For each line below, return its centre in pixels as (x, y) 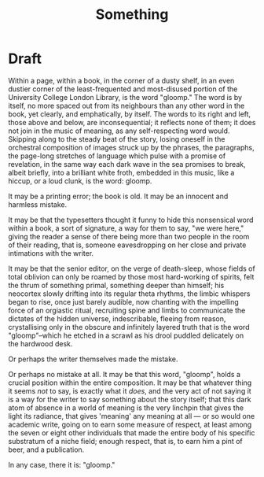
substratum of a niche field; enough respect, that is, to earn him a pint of (126, 441)
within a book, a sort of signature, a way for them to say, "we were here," (126, 228)
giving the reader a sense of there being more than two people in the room (129, 236)
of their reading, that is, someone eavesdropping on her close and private (127, 245)
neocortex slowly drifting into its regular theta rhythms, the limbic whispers (129, 294)
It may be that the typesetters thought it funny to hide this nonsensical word (131, 220)
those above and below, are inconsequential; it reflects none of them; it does (132, 122)
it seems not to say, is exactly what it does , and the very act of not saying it (130, 390)
